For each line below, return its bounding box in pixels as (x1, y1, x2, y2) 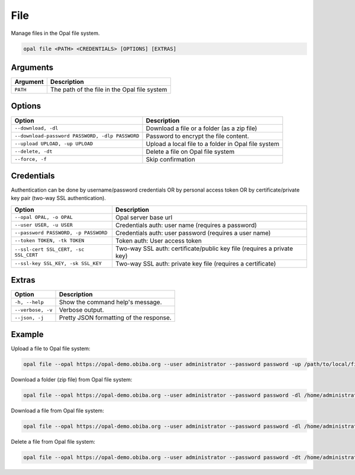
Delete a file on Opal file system (146, 147, 235, 156)
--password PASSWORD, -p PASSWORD (14, 230, 108, 236)
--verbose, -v (14, 306, 53, 313)
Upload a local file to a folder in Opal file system (146, 140, 279, 148)
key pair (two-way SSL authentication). (11, 195, 106, 202)
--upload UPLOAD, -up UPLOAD (14, 141, 93, 147)
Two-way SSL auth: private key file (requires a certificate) (115, 259, 276, 267)
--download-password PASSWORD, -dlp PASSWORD (14, 133, 140, 139)
